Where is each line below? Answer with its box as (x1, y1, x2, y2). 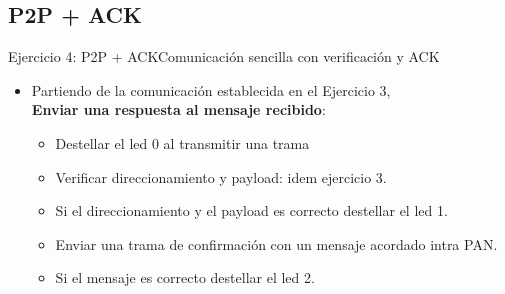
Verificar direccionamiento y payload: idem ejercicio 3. (55, 166, 387, 187)
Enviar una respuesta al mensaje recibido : (31, 99, 326, 120)
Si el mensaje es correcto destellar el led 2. (55, 267, 315, 288)
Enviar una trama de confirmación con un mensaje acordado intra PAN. (55, 233, 498, 254)
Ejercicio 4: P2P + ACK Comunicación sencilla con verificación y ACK (8, 46, 440, 67)
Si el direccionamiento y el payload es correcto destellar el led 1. (55, 200, 448, 221)
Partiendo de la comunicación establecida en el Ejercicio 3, (31, 79, 391, 100)
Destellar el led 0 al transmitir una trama (55, 132, 310, 153)
